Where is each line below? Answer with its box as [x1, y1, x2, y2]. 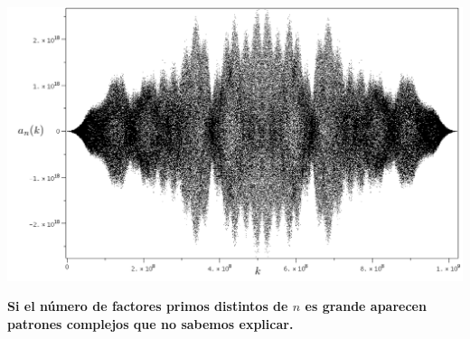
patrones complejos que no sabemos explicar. [7, 314, 294, 333]
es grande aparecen [305, 297, 427, 315]
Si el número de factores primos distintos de [7, 297, 288, 315]
